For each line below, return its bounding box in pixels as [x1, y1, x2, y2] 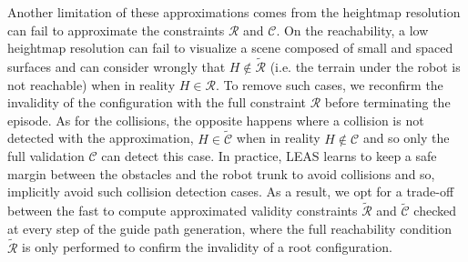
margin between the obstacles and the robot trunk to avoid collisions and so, [7, 164, 435, 183]
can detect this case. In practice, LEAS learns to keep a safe [101, 146, 437, 166]
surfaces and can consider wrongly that [7, 57, 226, 76]
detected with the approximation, [7, 128, 194, 147]
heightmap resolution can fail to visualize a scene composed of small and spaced [7, 38, 453, 57]
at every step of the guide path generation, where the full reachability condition [7, 218, 452, 237]
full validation [7, 146, 85, 166]
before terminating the [324, 93, 451, 112]
